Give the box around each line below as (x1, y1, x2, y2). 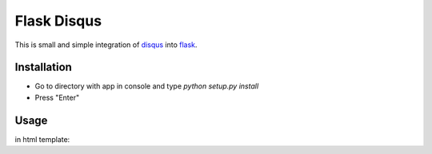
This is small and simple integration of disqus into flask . (14, 40, 198, 49)
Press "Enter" (34, 93, 80, 102)
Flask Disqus (14, 12, 102, 30)
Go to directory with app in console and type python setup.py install (34, 81, 259, 91)
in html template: (14, 134, 70, 144)
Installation (14, 61, 72, 74)
